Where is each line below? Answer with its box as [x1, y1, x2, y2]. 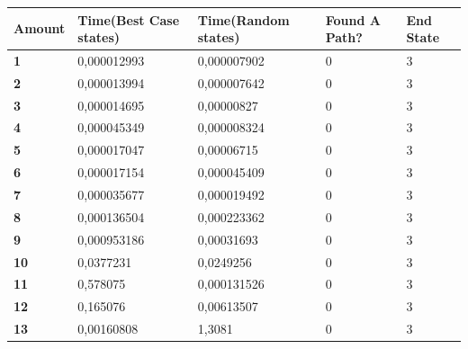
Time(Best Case [77, 10, 180, 29]
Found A [325, 10, 381, 29]
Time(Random [197, 10, 290, 29]
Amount [13, 19, 66, 38]
